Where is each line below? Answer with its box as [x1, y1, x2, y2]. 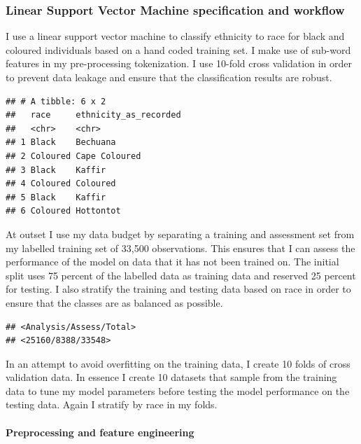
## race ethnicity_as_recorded [6, 110, 181, 120]
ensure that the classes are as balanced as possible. [6, 295, 223, 310]
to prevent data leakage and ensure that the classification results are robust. [6, 70, 332, 84]
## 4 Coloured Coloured [6, 179, 116, 189]
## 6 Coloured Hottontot [6, 206, 121, 216]
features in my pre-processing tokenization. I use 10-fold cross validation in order [6, 56, 352, 71]
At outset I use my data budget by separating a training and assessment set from [6, 226, 355, 241]
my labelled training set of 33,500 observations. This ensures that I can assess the [6, 240, 355, 255]
